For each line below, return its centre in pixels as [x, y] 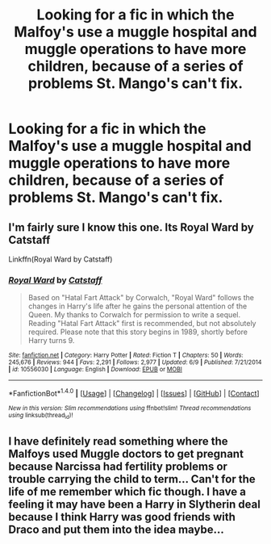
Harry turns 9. [51, 341]
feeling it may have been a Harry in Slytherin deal [134, 504]
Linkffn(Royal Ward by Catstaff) [60, 259]
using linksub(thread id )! [41, 416]
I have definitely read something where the [118, 441]
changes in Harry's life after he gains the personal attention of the [138, 306]
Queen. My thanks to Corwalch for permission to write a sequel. [134, 315]
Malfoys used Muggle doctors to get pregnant [126, 454]
